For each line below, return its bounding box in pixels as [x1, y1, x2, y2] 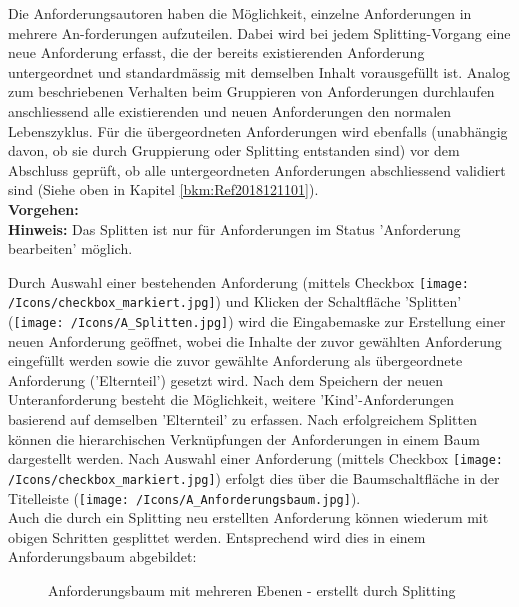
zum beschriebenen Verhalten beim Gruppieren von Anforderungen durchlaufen [8, 81, 495, 102]
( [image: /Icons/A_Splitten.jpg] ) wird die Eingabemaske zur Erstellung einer [8, 311, 506, 332]
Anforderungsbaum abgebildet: [8, 546, 197, 567]
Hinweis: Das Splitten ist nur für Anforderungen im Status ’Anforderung [8, 218, 461, 239]
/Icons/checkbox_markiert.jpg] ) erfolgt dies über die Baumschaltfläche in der [8, 467, 500, 488]
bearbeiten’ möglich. [8, 238, 133, 259]
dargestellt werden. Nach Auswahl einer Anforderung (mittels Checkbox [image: [8, 448, 504, 469]
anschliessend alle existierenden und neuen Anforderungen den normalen [8, 100, 452, 121]
